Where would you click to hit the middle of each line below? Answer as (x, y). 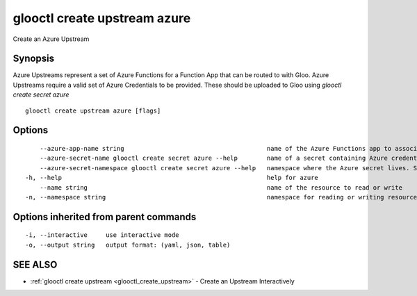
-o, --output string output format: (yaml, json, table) (128, 245)
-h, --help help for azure (172, 178)
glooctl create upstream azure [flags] (93, 110)
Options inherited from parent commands (105, 216)
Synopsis (34, 59)
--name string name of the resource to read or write (221, 187)
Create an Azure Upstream (51, 39)
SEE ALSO (35, 264)
